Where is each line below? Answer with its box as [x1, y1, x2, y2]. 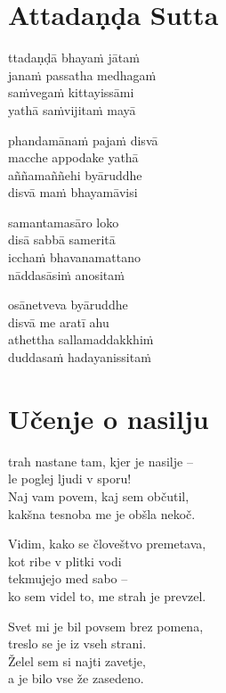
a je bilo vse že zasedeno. [8, 669, 144, 688]
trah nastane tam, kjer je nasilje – [8, 451, 193, 470]
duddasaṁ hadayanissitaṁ [8, 348, 151, 367]
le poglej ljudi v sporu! [8, 469, 132, 488]
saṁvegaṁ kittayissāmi [8, 83, 134, 102]
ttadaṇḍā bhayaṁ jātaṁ [8, 48, 140, 67]
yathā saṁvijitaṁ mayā [8, 100, 136, 119]
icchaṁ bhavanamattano [8, 248, 141, 267]
